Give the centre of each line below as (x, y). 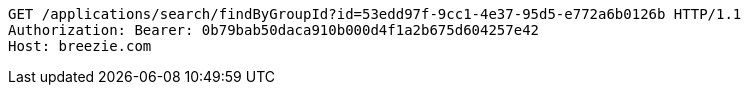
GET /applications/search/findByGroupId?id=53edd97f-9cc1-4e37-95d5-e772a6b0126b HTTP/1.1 (375, 14)
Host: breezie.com (80, 46)
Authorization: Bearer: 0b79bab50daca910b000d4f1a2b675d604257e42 (274, 30)
